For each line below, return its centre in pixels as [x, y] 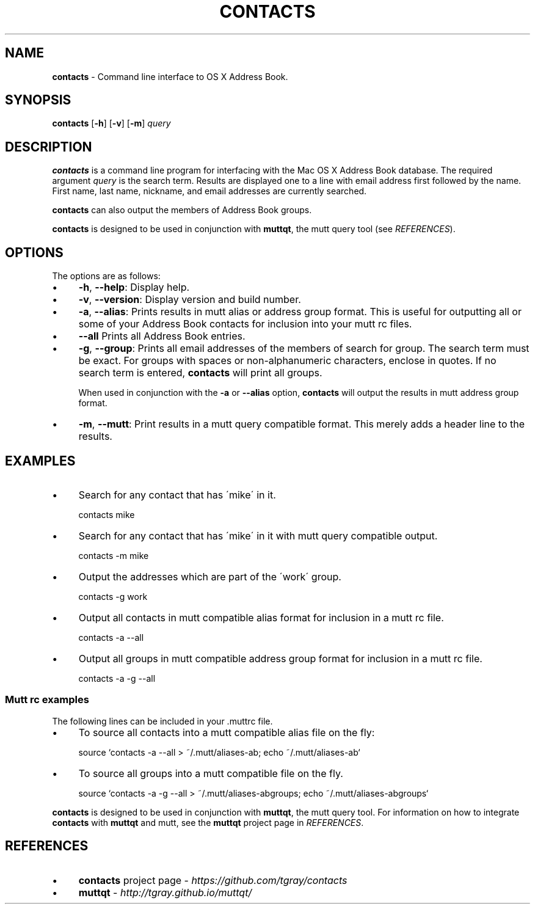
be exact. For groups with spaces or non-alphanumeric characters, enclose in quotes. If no [287, 361]
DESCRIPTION [49, 147]
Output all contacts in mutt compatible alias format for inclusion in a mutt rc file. [261, 617]
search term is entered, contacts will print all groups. [200, 373]
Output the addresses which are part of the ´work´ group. [210, 576]
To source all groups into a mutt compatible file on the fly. [211, 773]
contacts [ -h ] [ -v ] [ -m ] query [111, 123]
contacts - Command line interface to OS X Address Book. [170, 76]
